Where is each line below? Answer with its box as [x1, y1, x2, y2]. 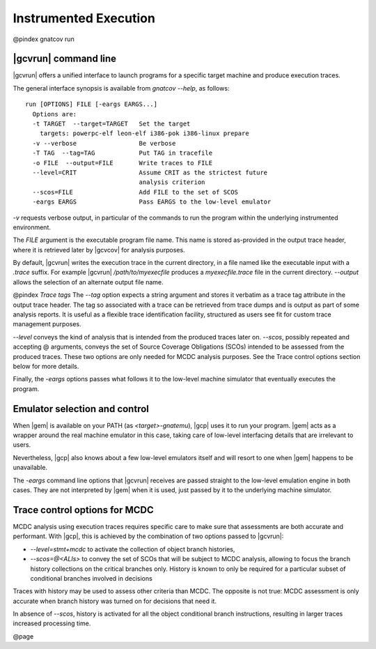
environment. [13, 223, 52, 231]
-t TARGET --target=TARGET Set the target [32, 120, 191, 128]
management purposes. [13, 320, 81, 328]
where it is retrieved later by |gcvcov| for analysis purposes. [13, 245, 185, 254]
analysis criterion [139, 178, 205, 186]
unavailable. [13, 464, 48, 472]
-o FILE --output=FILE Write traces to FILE [32, 159, 212, 167]
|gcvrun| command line [13, 53, 117, 65]
